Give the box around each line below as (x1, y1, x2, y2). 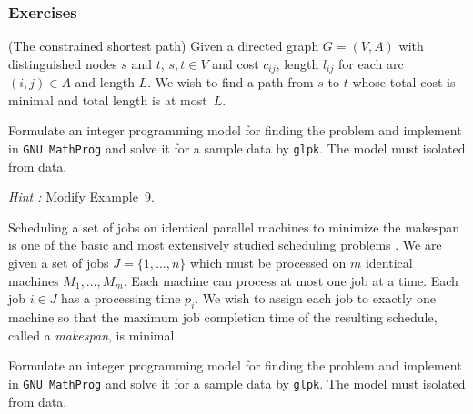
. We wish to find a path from (147, 73, 314, 92)
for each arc (337, 54, 404, 73)
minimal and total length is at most (8, 90, 207, 109)
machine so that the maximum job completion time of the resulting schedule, (8, 308, 438, 327)
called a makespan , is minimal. (8, 325, 178, 344)
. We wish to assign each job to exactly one (195, 289, 436, 308)
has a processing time (61, 289, 181, 308)
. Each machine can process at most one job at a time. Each (123, 271, 458, 290)
